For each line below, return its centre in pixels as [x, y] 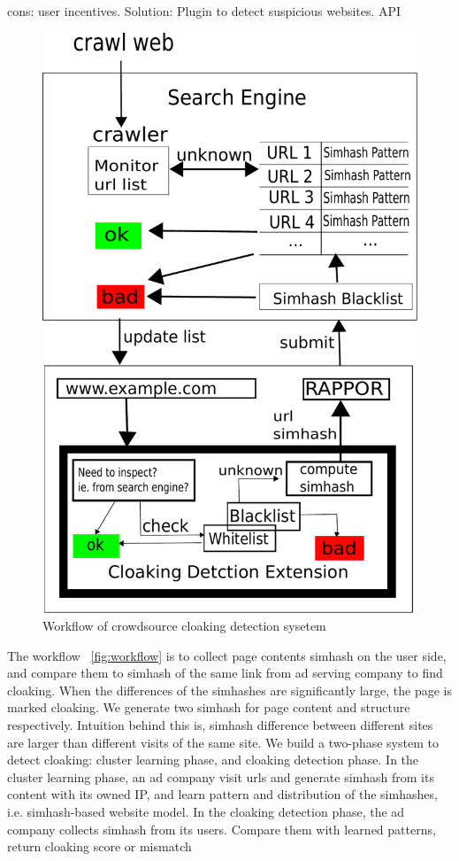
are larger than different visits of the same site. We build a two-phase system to [223, 742]
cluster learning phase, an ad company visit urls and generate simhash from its [221, 776]
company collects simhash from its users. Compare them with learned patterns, [222, 829]
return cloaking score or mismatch [99, 846]
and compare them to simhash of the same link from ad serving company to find [225, 673]
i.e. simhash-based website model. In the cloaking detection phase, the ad [206, 811]
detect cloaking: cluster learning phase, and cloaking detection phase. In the [213, 760]
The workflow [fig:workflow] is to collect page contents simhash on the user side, [227, 655]
